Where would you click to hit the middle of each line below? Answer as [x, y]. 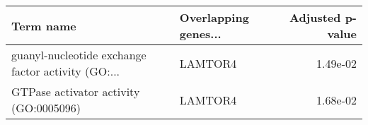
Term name [44, 25]
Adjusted [315, 17]
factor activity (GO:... [66, 71]
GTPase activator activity [76, 91]
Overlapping [214, 17]
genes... [200, 34]
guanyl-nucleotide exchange [79, 55]
